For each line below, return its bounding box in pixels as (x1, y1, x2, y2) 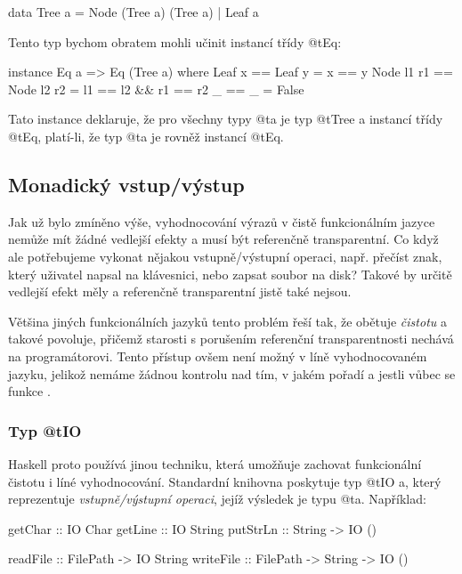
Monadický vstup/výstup (8, 170, 245, 198)
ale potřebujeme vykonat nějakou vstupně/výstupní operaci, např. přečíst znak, (8, 247, 442, 265)
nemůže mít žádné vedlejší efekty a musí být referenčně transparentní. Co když (8, 230, 439, 248)
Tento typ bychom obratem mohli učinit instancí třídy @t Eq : (8, 32, 342, 51)
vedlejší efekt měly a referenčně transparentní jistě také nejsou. (8, 282, 352, 301)
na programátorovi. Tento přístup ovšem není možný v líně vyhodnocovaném (8, 346, 427, 365)
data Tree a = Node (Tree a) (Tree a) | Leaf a (8, 3, 259, 20)
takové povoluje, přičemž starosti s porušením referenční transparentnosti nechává (8, 329, 454, 348)
